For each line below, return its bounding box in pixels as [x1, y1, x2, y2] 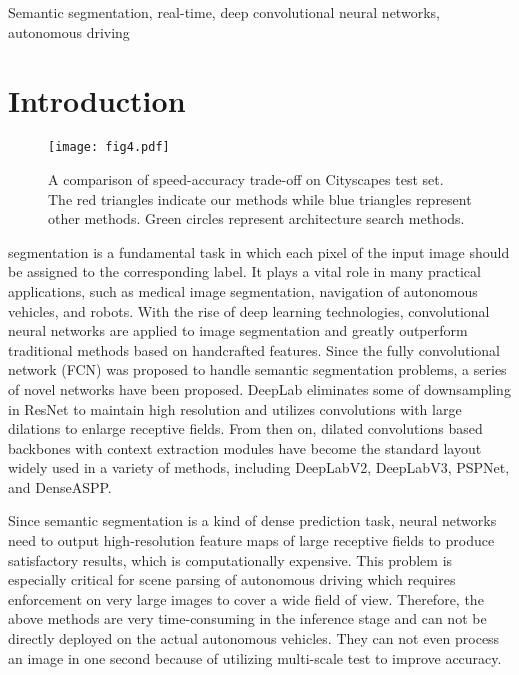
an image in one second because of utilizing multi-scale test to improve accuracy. [8, 647, 502, 668]
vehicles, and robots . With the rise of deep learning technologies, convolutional [8, 300, 490, 321]
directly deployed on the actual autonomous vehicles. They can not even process [8, 628, 500, 649]
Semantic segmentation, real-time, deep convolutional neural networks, [8, 2, 440, 22]
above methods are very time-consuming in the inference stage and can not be [8, 608, 487, 629]
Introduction [8, 80, 186, 121]
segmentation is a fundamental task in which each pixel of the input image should [8, 241, 510, 262]
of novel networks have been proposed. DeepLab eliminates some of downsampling [8, 378, 511, 399]
